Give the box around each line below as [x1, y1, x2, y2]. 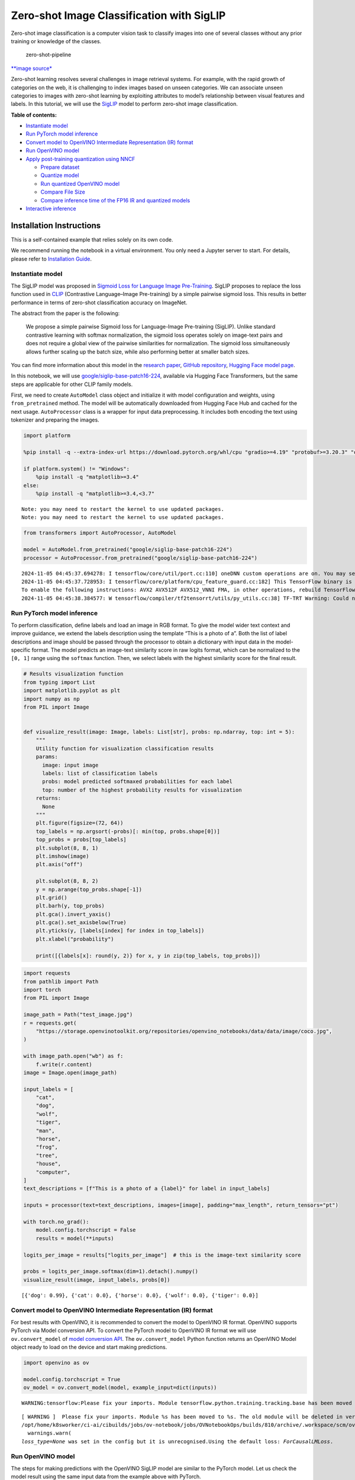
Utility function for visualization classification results [35, 745, 214, 752]
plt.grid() [35, 894, 67, 901]
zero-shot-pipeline [25, 51, 72, 59]
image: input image [42, 761, 99, 768]
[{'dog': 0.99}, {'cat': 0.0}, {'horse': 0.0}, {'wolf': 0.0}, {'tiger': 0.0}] [21, 1292, 259, 1299]
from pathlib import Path [23, 978, 99, 985]
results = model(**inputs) [35, 1235, 115, 1241]
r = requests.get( [23, 1019, 77, 1027]
